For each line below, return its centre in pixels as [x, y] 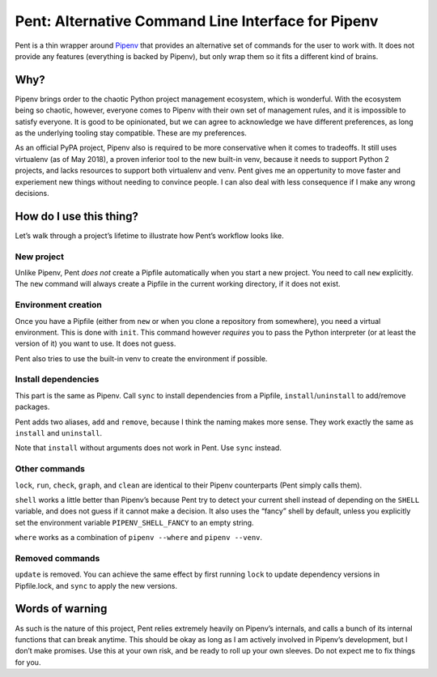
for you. [28, 662]
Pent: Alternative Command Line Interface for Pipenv [197, 21]
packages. [32, 407]
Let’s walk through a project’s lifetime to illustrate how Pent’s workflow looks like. [150, 236]
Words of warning [61, 609]
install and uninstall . [59, 433]
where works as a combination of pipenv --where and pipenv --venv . [139, 538]
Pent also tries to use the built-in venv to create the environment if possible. [141, 358]
